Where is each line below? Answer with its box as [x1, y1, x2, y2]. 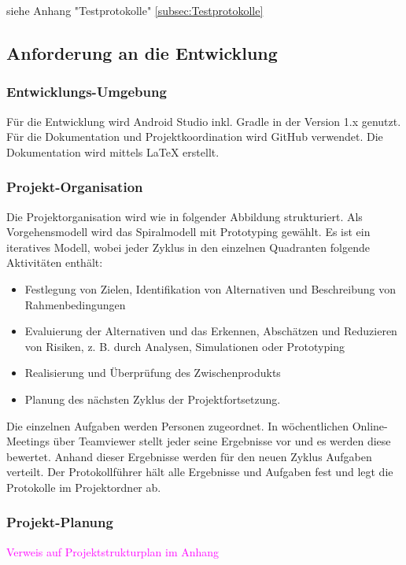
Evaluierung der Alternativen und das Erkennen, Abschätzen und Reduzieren [24, 323, 397, 339]
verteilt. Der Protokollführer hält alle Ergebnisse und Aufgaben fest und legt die [6, 463, 393, 480]
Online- [352, 417, 388, 434]
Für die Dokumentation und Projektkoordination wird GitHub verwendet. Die [6, 128, 383, 145]
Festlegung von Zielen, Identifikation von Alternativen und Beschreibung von [24, 280, 397, 297]
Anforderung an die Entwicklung [6, 40, 278, 65]
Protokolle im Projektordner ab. [6, 478, 161, 495]
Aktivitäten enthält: [6, 254, 103, 271]
